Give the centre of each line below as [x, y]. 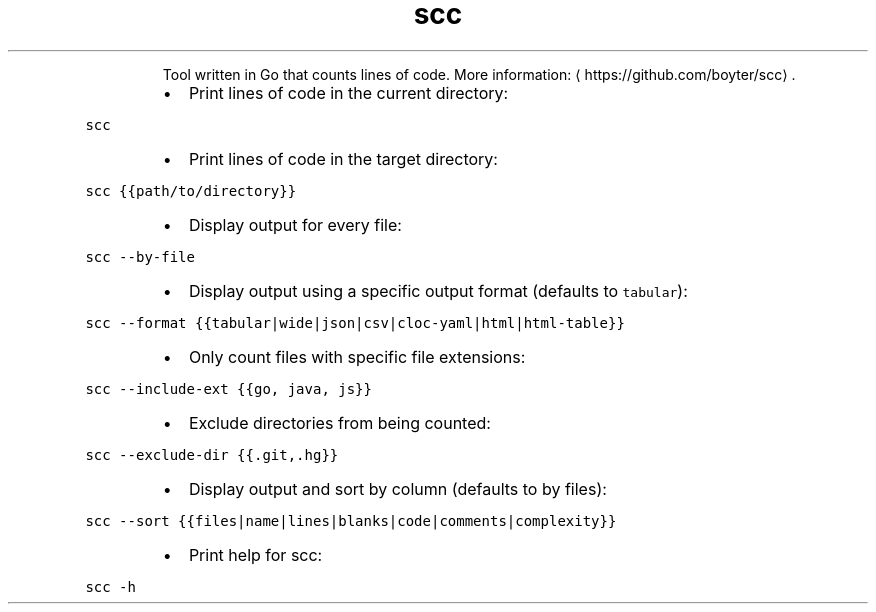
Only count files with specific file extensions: [357, 356]
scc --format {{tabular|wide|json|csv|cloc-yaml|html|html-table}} [355, 322]
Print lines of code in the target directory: [343, 158]
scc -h [110, 586]
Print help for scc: [255, 554]
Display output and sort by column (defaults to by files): [397, 488]
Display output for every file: [295, 224]
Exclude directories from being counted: [339, 422]
